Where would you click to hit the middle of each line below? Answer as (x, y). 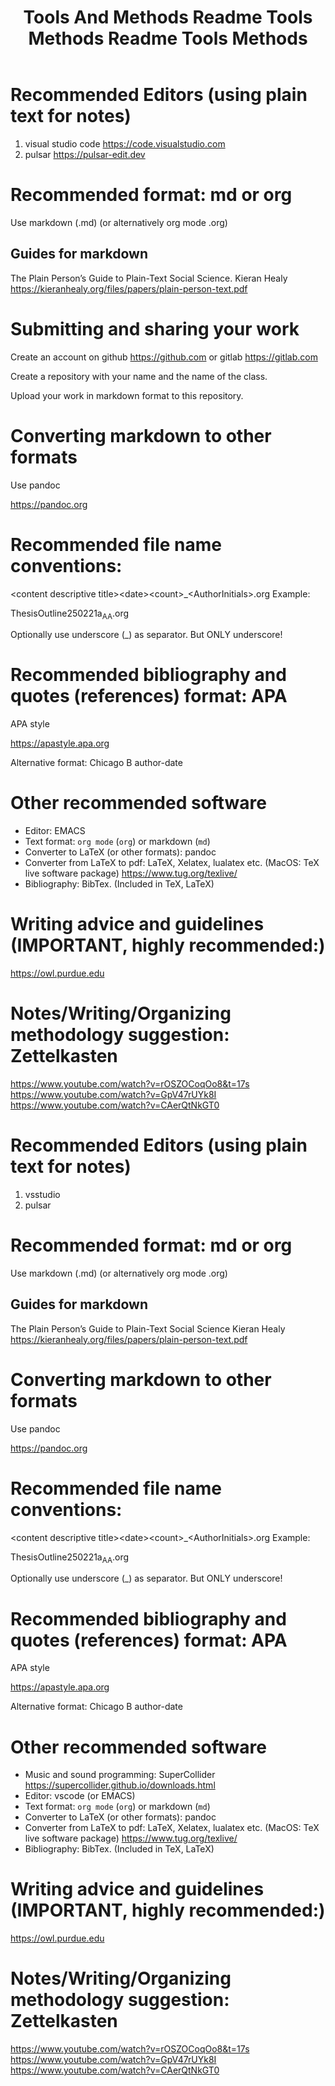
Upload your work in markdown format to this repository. (127, 395)
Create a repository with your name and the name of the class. (139, 376)
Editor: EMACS (55, 831)
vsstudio (42, 1194)
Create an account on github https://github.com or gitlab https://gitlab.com (164, 357)
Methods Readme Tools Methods (168, 38)
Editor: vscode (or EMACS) (80, 1796)
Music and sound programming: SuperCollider (120, 1775)
